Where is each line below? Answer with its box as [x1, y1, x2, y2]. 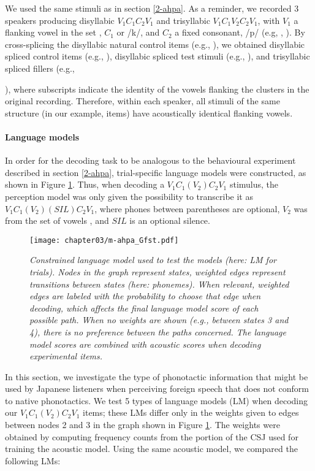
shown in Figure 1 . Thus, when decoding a [5, 178, 165, 191]
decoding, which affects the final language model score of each [29, 301, 259, 314]
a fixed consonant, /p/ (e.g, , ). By [175, 26, 305, 39]
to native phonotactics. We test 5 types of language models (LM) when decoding [5, 394, 308, 407]
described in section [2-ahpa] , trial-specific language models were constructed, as [5, 166, 306, 178]
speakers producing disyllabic [5, 13, 115, 26]
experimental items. [29, 350, 103, 362]
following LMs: [5, 454, 61, 467]
